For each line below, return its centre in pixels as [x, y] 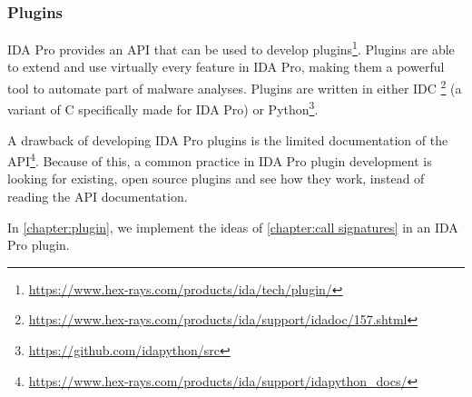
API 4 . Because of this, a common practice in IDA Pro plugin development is [220, 159]
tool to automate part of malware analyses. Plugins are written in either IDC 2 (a [235, 87]
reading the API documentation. [98, 196]
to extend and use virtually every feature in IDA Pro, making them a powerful [226, 67]
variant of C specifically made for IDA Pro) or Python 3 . [163, 108]
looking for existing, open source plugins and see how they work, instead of [216, 179]
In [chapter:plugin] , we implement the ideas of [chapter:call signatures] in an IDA [233, 227]
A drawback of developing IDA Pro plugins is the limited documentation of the [228, 139]
